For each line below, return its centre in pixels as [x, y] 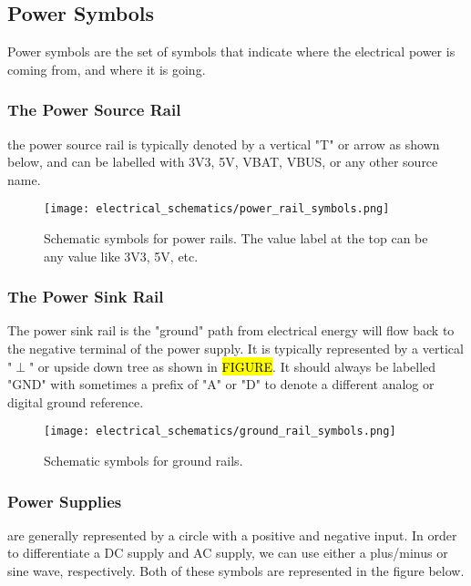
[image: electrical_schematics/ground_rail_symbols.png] [220, 432]
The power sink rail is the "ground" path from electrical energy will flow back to [231, 330]
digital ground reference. [76, 401]
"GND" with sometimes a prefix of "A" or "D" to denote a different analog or [221, 384]
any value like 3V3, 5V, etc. [121, 256]
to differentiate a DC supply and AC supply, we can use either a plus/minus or [228, 553]
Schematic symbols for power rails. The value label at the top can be [236, 238]
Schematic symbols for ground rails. [143, 461]
